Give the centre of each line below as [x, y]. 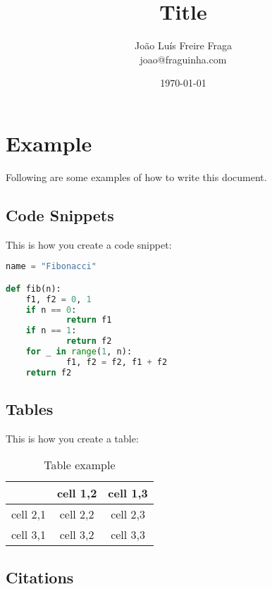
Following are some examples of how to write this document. [136, 176]
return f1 [89, 320]
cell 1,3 [128, 493]
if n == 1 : [51, 331]
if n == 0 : [51, 310]
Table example [80, 465]
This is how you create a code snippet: [89, 244]
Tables [30, 409]
